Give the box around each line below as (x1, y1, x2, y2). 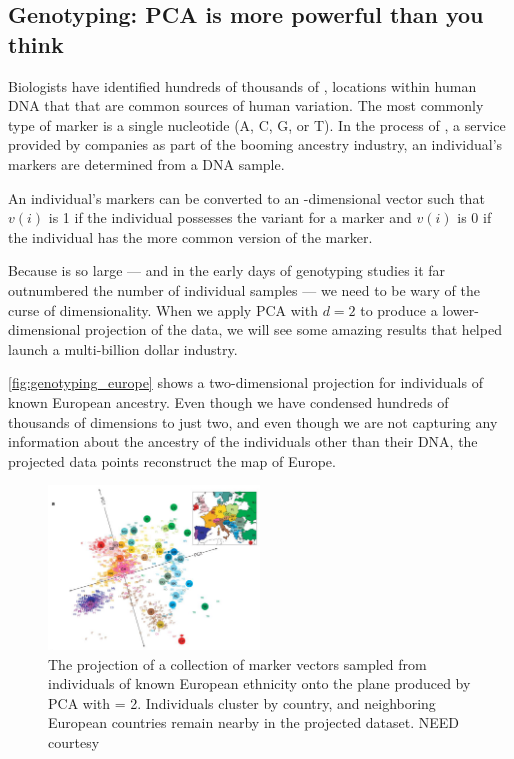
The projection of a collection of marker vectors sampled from (48, 653, 427, 674)
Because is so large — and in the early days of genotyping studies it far (8, 260, 446, 281)
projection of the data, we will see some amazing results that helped (85, 319, 502, 340)
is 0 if (457, 207, 492, 228)
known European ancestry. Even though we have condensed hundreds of (8, 391, 449, 412)
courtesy (48, 732, 100, 753)
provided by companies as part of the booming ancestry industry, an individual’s (8, 134, 503, 155)
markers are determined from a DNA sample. (8, 153, 285, 174)
